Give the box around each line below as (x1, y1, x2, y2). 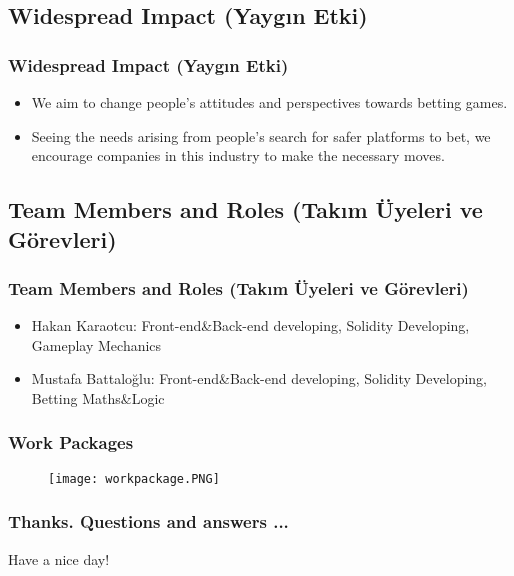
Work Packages (8, 430, 134, 455)
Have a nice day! (8, 548, 110, 569)
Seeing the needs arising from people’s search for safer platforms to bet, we (31, 125, 491, 146)
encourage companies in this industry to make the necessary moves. (31, 145, 445, 166)
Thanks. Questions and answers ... (8, 509, 289, 534)
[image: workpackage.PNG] (48, 471, 220, 486)
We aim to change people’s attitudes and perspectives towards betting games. (31, 92, 508, 112)
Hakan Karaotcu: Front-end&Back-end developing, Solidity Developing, (31, 315, 470, 336)
